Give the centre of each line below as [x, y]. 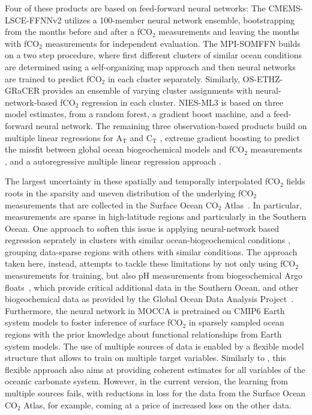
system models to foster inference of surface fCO [94, 322]
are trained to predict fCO [53, 78]
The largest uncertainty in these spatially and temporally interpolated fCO [142, 181]
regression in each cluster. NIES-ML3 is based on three [182, 102]
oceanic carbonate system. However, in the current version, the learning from [146, 381]
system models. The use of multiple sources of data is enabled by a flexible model [154, 346]
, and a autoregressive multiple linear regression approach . [113, 161]
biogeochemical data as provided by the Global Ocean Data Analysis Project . [149, 299]
